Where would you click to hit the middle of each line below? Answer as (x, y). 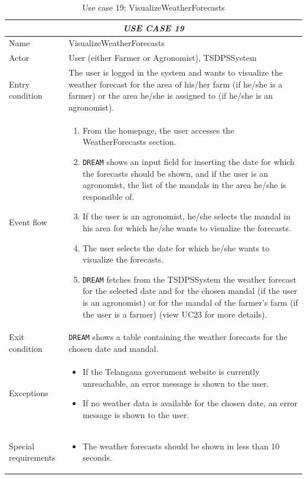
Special (22, 446)
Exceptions (29, 393)
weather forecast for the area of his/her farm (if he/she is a (176, 84)
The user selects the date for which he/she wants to (176, 247)
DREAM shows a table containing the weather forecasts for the (178, 337)
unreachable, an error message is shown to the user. (176, 383)
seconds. (97, 457)
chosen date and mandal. (114, 349)
